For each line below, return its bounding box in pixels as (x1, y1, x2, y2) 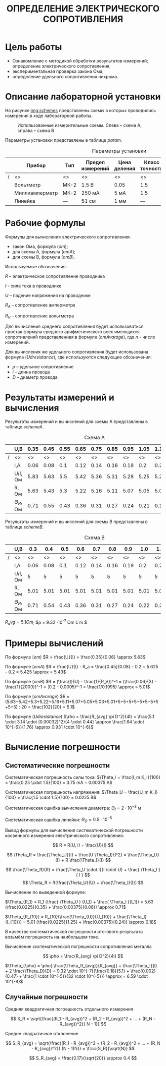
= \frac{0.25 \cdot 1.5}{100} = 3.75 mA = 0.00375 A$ (5, 779, 113, 786)
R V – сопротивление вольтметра (5, 313, 74, 320)
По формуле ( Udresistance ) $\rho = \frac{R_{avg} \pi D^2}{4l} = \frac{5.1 (5, 713, 155, 719)
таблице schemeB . (5, 524, 44, 530)
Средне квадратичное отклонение (5, 1030, 79, 1036)
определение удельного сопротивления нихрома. (12, 73, 119, 79)
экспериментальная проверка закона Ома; (12, 68, 104, 74)
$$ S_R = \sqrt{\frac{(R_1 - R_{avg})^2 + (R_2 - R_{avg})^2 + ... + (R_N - (10, 1015, 156, 1021)
